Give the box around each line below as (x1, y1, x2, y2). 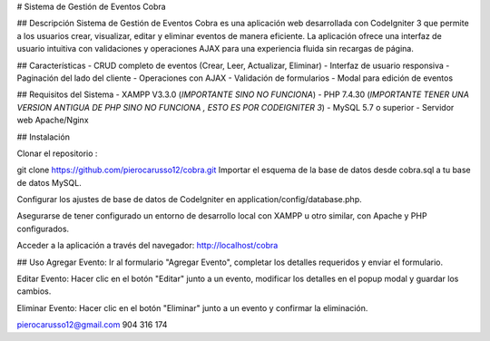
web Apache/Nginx (16, 114, 90, 126)
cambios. (16, 286, 52, 297)
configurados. (16, 223, 70, 234)
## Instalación (16, 132, 70, 142)
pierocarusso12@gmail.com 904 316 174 (16, 319, 168, 330)
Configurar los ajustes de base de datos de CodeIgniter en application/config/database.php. (16, 194, 362, 205)
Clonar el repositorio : (16, 148, 98, 159)
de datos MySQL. (16, 177, 82, 188)
